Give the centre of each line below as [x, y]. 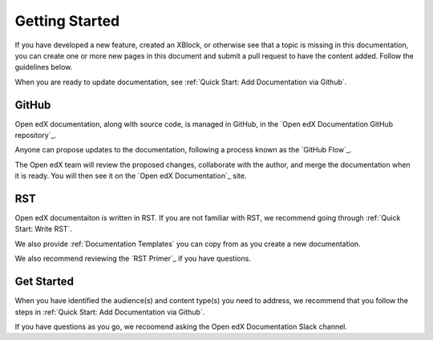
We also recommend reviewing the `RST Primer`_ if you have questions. [133, 259]
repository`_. [36, 136]
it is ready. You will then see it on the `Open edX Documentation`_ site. [131, 176]
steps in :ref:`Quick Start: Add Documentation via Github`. [110, 312]
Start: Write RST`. [43, 229]
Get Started [44, 282]
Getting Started [67, 21]
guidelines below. [44, 67]
